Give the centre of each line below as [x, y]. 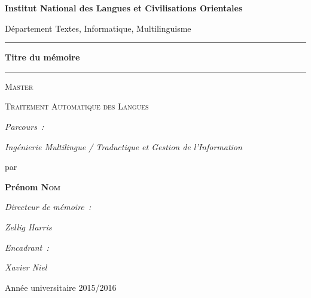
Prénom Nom [33, 186]
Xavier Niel [26, 267]
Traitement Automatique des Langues [77, 106]
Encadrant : [27, 247]
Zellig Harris [28, 226]
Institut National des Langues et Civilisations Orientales [124, 8]
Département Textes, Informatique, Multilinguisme [98, 28]
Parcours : [25, 126]
